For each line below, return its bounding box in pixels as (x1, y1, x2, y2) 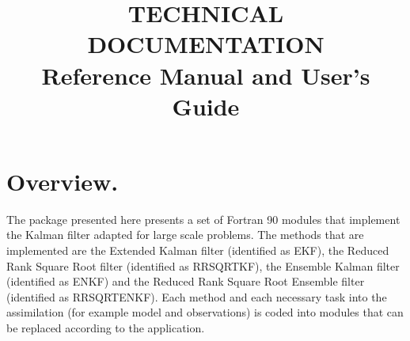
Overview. (6, 165, 119, 197)
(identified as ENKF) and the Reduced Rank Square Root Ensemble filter (6, 273, 365, 290)
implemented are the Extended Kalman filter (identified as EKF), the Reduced (6, 242, 389, 259)
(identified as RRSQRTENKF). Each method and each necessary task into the (6, 288, 387, 305)
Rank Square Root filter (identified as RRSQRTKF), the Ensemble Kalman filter (6, 257, 400, 274)
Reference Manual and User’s (41, 59, 370, 91)
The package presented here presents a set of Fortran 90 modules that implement (6, 210, 401, 227)
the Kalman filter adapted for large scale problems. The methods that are (6, 226, 364, 243)
